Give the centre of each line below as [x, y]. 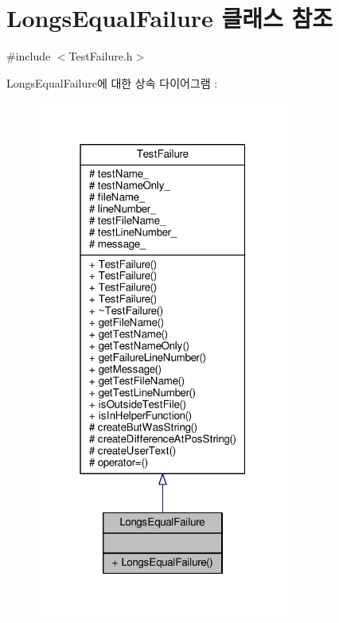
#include [29, 56]
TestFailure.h [101, 56]
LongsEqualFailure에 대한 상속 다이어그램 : [112, 82]
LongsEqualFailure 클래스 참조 [170, 18]
